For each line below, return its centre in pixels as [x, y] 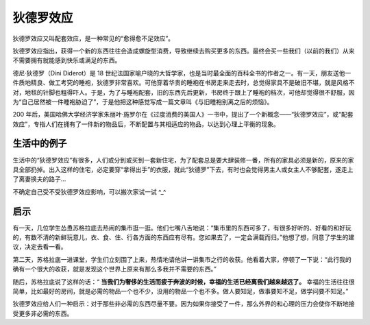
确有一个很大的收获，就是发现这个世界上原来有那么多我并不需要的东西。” [115, 269]
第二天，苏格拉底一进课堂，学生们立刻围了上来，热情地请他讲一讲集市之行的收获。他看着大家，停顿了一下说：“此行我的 [182, 259]
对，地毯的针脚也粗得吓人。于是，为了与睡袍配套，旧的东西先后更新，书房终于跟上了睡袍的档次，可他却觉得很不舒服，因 [184, 92]
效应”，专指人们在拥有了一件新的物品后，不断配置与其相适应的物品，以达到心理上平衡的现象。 [146, 124]
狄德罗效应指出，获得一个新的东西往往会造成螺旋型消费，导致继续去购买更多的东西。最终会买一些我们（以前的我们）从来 [184, 51]
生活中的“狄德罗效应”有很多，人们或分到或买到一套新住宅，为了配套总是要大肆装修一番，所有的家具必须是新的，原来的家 [183, 160]
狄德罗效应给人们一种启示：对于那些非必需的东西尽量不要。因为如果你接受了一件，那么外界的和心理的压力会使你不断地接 [184, 304]
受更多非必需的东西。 [43, 313]
